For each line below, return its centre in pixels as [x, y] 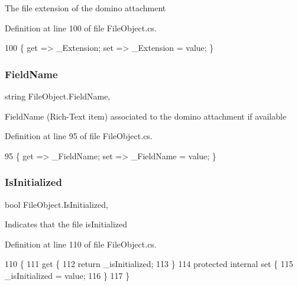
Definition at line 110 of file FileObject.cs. [81, 244]
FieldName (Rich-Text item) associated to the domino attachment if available [146, 116]
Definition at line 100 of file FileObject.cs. [81, 28]
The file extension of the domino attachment [85, 8]
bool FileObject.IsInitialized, [56, 204]
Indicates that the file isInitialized [66, 224]
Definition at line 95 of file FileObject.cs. [79, 136]
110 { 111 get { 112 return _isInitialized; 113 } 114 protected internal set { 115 [149, 264]
